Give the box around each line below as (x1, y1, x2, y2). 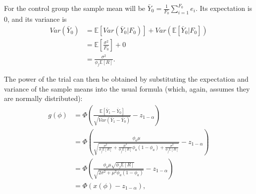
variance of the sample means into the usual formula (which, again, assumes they (4, 83, 250, 94)
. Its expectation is (195, 3, 253, 13)
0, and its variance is (4, 14, 67, 24)
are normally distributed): (4, 93, 83, 103)
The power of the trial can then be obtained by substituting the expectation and (4, 74, 249, 84)
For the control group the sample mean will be (4, 3, 146, 13)
